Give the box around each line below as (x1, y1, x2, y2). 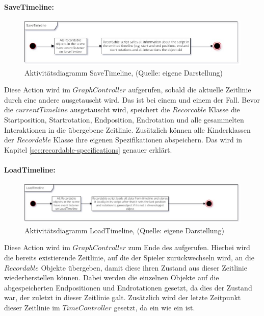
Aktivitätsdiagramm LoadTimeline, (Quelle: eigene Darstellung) (24, 225, 224, 235)
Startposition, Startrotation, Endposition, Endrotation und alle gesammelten (4, 114, 244, 125)
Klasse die (208, 104, 240, 115)
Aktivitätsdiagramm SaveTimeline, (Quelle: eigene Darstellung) (24, 67, 223, 78)
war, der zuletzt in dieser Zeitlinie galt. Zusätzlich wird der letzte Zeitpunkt (4, 292, 241, 303)
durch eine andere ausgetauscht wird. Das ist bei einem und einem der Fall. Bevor (4, 94, 260, 105)
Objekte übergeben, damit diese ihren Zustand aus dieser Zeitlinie (41, 262, 247, 273)
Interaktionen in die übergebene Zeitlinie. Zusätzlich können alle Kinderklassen (4, 124, 251, 135)
